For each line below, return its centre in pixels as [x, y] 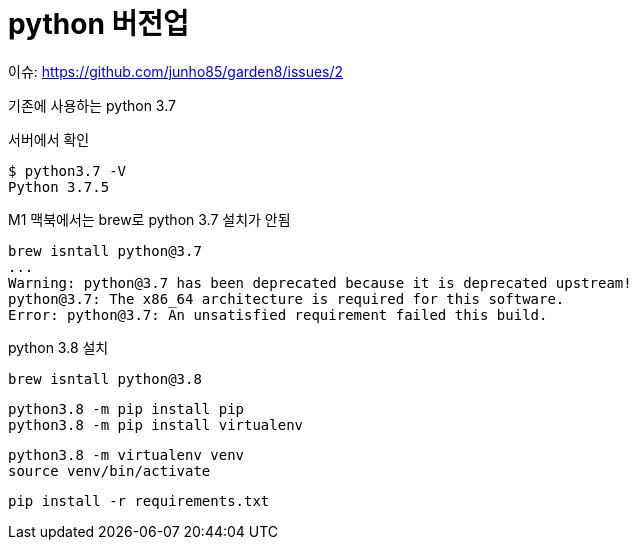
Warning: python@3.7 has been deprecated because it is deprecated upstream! [320, 282]
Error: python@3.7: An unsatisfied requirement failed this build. [278, 314]
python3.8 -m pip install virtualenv [156, 424]
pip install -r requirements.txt [139, 500]
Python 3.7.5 [59, 186]
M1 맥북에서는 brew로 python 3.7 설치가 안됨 [149, 219]
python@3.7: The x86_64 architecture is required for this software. [286, 298]
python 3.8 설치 [58, 347]
